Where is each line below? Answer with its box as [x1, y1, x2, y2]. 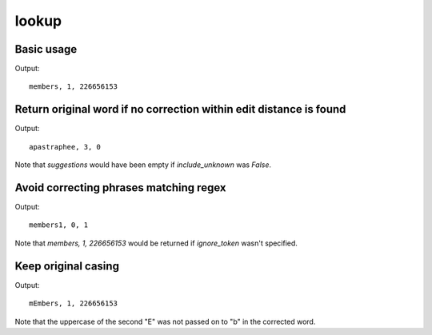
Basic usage [14, 42, 78, 56]
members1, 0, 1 [29, 221, 89, 229]
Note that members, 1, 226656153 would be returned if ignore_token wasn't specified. [14, 238, 298, 248]
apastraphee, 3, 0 [29, 142, 102, 151]
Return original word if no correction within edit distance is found [14, 102, 346, 116]
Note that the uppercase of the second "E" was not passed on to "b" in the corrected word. [14, 317, 316, 326]
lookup [14, 12, 62, 30]
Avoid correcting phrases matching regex [14, 181, 226, 194]
